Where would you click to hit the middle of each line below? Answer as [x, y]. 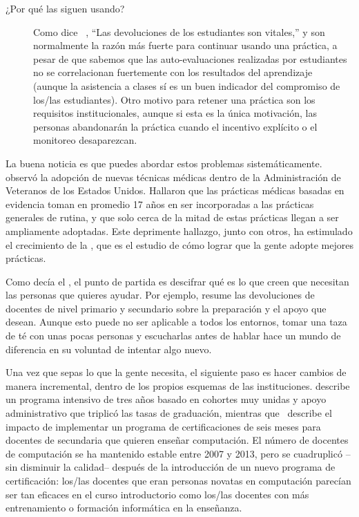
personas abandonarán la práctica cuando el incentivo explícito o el [175, 126]
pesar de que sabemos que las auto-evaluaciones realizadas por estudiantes [190, 58]
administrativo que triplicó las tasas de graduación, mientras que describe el [169, 413]
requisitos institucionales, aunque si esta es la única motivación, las [175, 113]
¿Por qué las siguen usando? [65, 8]
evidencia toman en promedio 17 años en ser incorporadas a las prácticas [160, 204]
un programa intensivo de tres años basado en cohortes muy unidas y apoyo [166, 399]
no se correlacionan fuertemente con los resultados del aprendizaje [173, 72]
